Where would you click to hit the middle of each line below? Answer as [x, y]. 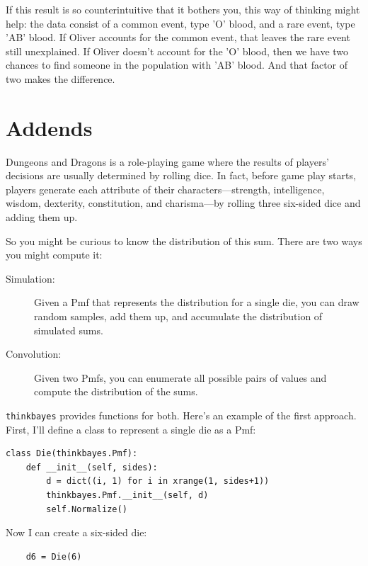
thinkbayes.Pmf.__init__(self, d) [127, 496]
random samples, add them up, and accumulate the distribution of [178, 316]
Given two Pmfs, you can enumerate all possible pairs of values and [180, 377]
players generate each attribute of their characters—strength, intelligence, [165, 189]
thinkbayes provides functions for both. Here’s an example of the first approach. [181, 415]
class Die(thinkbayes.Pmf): [72, 454]
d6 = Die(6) [54, 556]
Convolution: [34, 354]
